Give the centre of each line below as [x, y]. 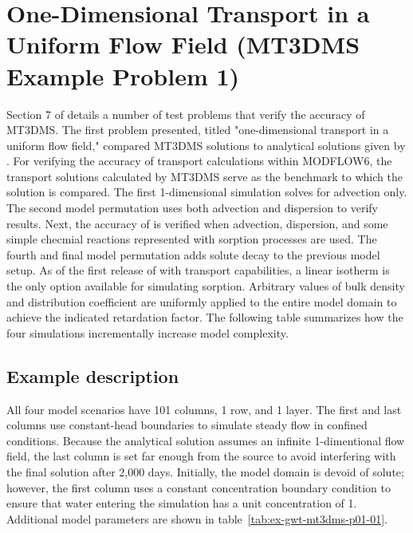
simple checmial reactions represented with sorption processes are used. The [192, 239]
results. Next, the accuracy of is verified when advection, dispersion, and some [197, 223]
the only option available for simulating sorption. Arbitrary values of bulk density [206, 286]
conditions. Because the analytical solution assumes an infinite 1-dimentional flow [206, 440]
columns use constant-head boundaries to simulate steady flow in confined [187, 425]
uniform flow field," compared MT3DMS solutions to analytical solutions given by [206, 145]
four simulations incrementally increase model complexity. [147, 332]
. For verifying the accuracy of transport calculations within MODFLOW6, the [199, 161]
